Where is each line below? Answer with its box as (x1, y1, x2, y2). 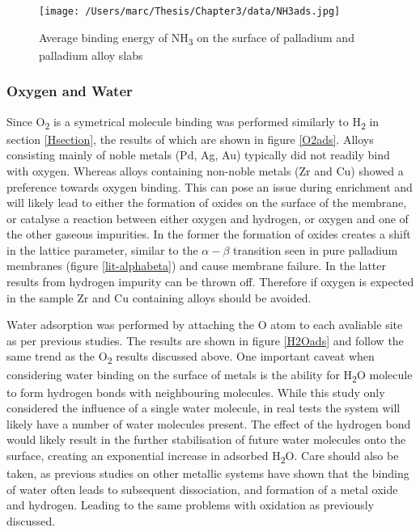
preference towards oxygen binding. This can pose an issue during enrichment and (6, 178, 413, 195)
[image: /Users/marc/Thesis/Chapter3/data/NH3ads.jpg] (39, 6, 341, 17)
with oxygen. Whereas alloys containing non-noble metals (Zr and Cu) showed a (6, 162, 404, 179)
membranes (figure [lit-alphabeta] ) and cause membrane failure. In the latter (6, 257, 386, 274)
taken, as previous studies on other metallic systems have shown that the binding (6, 465, 409, 482)
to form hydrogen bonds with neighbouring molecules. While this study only (6, 383, 385, 400)
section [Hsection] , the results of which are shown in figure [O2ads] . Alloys (6, 130, 374, 147)
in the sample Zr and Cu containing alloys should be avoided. (6, 289, 312, 306)
